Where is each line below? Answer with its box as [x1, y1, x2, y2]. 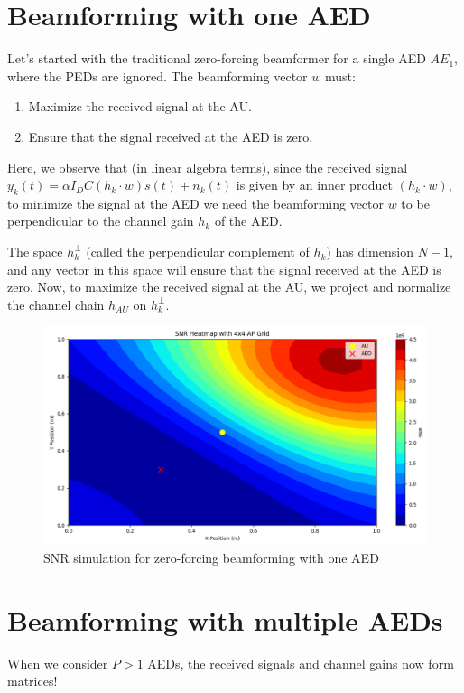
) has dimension [326, 242, 413, 261]
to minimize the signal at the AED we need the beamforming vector [7, 193, 385, 212]
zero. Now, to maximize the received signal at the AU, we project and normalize [7, 277, 451, 296]
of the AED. [214, 211, 283, 230]
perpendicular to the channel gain [7, 211, 194, 230]
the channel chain [7, 295, 105, 314]
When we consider [7, 653, 108, 672]
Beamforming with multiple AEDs [7, 601, 443, 638]
